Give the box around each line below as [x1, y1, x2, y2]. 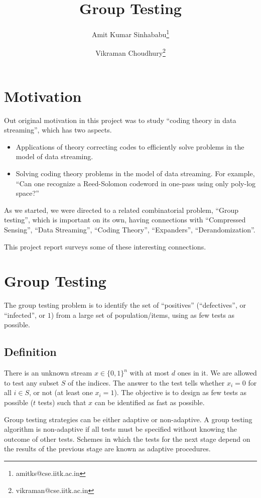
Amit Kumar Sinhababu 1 [91, 28, 170, 39]
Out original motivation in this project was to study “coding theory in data [4, 114, 236, 125]
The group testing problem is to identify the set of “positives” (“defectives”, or [4, 300, 246, 310]
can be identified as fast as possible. [94, 397, 205, 407]
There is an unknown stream [4, 367, 92, 378]
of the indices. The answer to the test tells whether [68, 377, 225, 388]
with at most [129, 367, 170, 378]
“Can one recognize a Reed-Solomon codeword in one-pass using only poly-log [16, 178, 256, 188]
